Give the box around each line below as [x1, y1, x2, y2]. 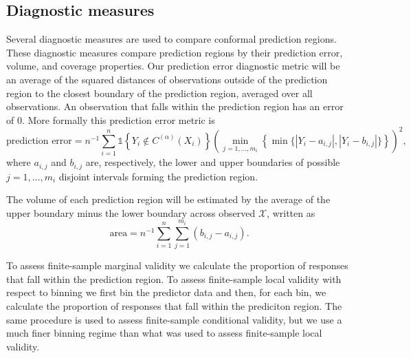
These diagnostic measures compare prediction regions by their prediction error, [6, 45, 343, 59]
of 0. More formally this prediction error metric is [6, 112, 215, 127]
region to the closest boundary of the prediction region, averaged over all [6, 85, 313, 100]
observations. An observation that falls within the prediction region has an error [6, 99, 344, 114]
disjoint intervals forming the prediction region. [58, 169, 258, 183]
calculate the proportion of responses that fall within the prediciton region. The [6, 298, 342, 313]
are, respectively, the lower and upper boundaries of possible [85, 155, 340, 169]
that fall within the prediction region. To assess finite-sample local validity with [6, 271, 342, 286]
